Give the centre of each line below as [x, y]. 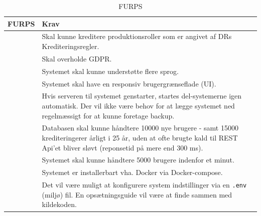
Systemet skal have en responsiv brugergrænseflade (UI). [129, 83]
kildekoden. [59, 204]
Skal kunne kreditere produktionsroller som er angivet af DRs [137, 36]
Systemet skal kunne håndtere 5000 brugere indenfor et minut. [138, 160]
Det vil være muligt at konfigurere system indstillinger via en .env [144, 185]
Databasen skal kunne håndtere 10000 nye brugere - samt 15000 [140, 128]
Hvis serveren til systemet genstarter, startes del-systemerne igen [142, 96]
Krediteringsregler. [71, 46]
